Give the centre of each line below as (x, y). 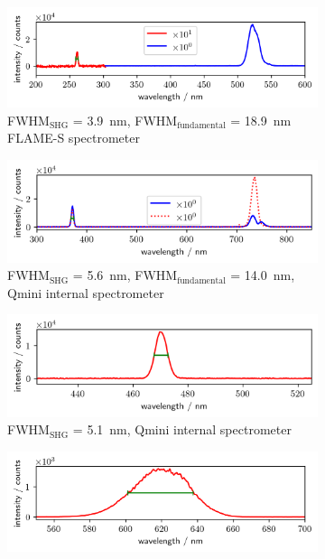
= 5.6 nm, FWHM (125, 275)
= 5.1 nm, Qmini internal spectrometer (182, 429)
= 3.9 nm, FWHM (125, 120)
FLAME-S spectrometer (74, 138)
